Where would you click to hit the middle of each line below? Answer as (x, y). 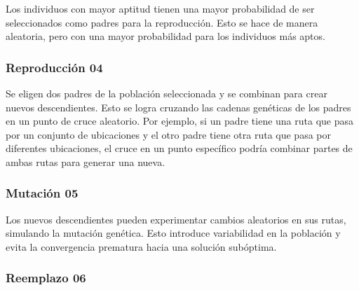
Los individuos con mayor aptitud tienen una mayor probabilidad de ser (160, 8)
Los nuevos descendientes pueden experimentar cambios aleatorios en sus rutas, (176, 219)
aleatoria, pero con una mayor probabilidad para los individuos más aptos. (165, 36)
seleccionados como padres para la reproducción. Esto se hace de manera (162, 22)
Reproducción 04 (54, 67)
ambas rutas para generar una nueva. (86, 161)
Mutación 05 (42, 193)
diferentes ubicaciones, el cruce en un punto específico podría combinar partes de (179, 148)
